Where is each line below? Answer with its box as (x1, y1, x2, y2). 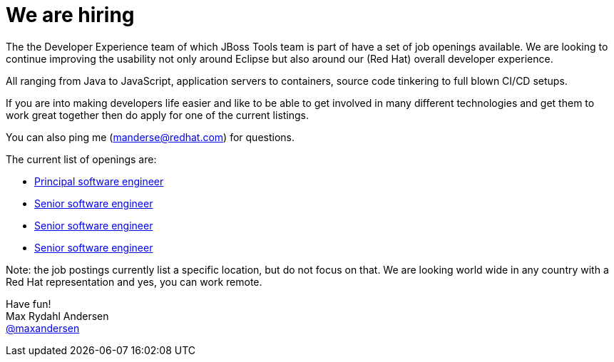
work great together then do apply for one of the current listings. (6, 108, 309, 121)
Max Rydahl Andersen (6, 309, 109, 322)
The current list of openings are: (6, 152, 157, 165)
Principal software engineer (34, 175, 164, 187)
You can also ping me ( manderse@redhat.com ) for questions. (6, 130, 295, 143)
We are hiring (6, 3, 135, 27)
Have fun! (6, 297, 51, 310)
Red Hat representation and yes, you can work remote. (6, 275, 262, 288)
